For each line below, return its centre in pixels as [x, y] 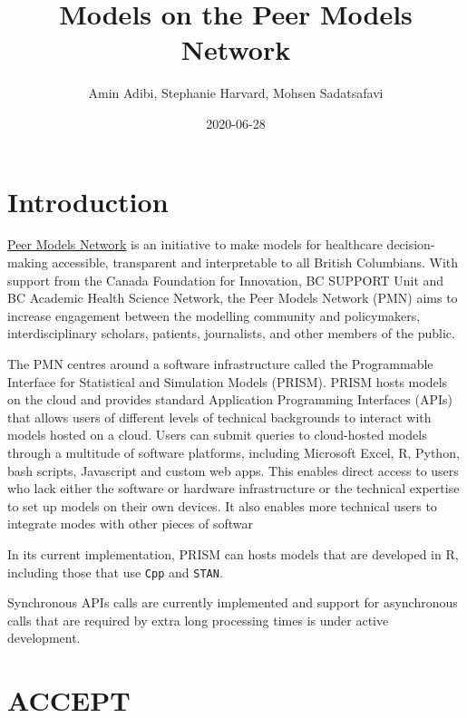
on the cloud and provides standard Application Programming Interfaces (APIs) [230, 399]
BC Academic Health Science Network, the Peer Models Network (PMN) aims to [233, 298]
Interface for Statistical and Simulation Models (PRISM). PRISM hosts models [228, 381]
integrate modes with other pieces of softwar [130, 524]
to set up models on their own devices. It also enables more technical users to [222, 505]
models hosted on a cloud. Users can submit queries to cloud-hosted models [217, 435]
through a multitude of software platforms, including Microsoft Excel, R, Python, [233, 452]
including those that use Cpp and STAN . [115, 572]
